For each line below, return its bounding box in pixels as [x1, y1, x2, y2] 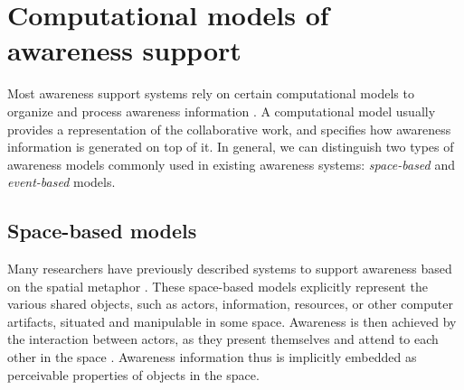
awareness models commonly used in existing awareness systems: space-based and [7, 154, 455, 173]
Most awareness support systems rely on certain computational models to [7, 84, 414, 103]
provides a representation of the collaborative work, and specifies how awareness [7, 119, 451, 138]
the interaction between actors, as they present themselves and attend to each [7, 330, 439, 348]
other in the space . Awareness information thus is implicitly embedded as [7, 348, 417, 367]
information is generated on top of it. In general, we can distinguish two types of [7, 137, 454, 156]
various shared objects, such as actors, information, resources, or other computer [7, 294, 453, 313]
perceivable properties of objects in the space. [7, 365, 260, 384]
